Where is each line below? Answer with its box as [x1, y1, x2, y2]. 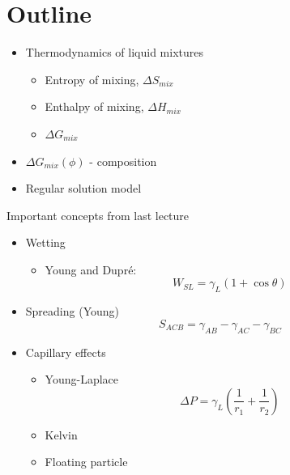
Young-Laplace [45, 371, 119, 388]
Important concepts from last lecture [6, 206, 190, 223]
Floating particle [45, 453, 128, 470]
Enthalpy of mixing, [45, 98, 144, 115]
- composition [89, 152, 157, 169]
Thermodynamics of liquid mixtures [25, 44, 203, 61]
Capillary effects [25, 343, 106, 360]
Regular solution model [25, 180, 142, 197]
